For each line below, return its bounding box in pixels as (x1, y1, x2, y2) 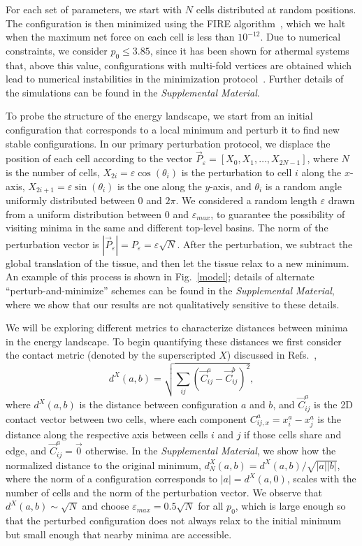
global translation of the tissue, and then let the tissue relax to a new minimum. (6, 255, 349, 270)
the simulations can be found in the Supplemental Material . (6, 85, 260, 99)
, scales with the (287, 471, 356, 486)
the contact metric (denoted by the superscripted (6, 347, 216, 362)
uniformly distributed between (6, 193, 135, 207)
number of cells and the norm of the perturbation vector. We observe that (6, 484, 323, 499)
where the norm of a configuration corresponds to (6, 471, 217, 486)
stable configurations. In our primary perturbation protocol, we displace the (6, 136, 331, 150)
